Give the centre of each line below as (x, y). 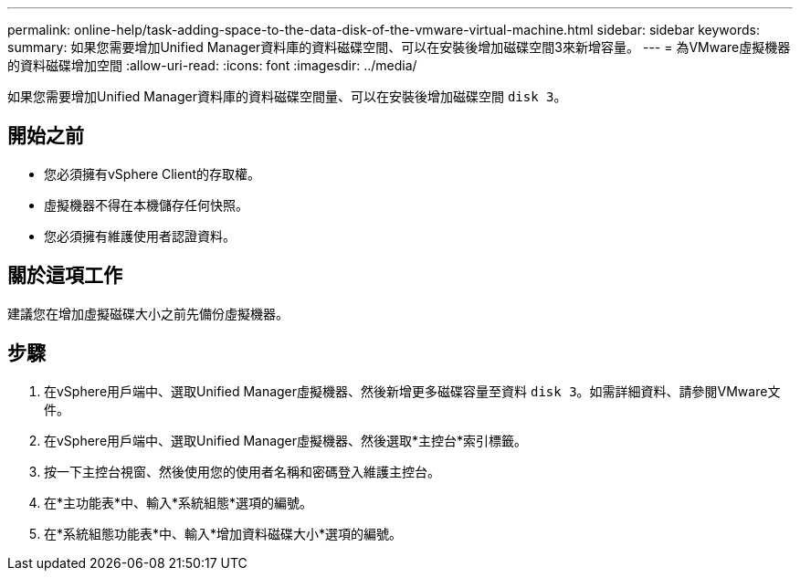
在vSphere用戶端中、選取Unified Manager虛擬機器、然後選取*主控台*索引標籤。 (286, 440)
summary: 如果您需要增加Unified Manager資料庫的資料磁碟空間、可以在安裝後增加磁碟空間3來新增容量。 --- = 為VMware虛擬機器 (399, 47)
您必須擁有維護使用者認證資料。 (140, 236)
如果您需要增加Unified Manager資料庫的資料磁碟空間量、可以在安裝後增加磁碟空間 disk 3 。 (287, 96)
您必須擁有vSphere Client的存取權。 (153, 173)
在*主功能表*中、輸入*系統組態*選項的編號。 (179, 502)
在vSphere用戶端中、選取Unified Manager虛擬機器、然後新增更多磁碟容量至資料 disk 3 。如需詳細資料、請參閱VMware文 (412, 391)
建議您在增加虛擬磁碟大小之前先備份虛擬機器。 (148, 313)
